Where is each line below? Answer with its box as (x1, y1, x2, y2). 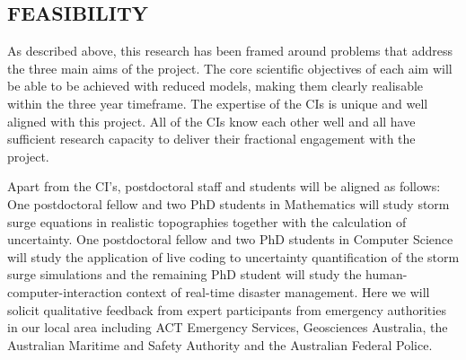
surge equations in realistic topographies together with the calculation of (7, 212, 407, 231)
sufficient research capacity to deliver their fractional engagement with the (7, 129, 416, 148)
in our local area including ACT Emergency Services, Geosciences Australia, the (7, 318, 448, 337)
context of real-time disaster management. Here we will (126, 282, 430, 301)
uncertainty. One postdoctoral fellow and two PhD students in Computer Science (7, 230, 453, 249)
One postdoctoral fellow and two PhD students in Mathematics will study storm (7, 194, 450, 213)
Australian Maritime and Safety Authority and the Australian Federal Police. (7, 335, 433, 354)
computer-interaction (7, 282, 123, 301)
